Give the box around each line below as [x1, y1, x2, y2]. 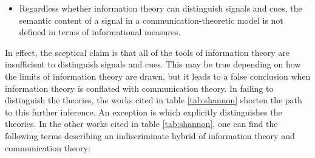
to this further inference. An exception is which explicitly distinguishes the [5, 105, 282, 118]
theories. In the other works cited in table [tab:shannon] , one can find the [5, 117, 278, 130]
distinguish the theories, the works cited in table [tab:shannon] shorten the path [5, 94, 302, 106]
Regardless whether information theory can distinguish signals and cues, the [19, 2, 302, 14]
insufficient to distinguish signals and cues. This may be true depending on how [5, 58, 301, 70]
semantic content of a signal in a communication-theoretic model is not [19, 13, 283, 26]
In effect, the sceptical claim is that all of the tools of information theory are [5, 46, 290, 58]
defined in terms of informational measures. [19, 26, 181, 38]
